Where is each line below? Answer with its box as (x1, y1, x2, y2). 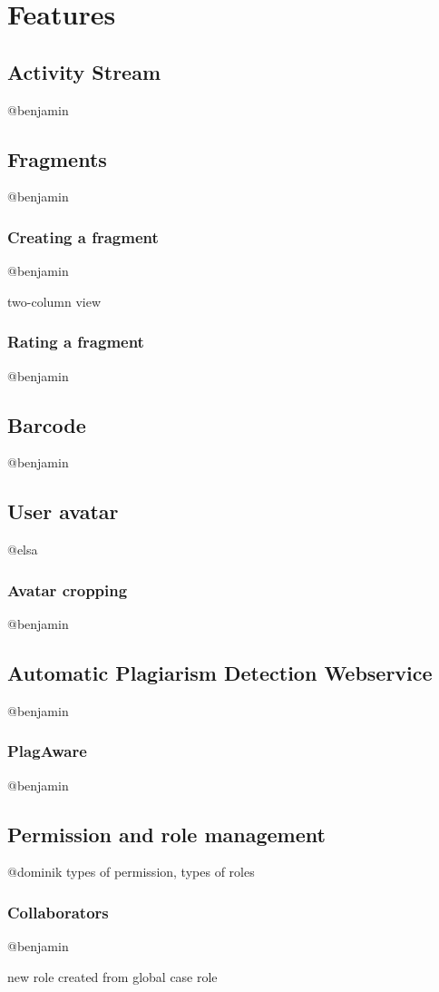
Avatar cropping (7, 578, 128, 601)
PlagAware (7, 740, 87, 762)
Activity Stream (7, 57, 161, 85)
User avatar (7, 497, 119, 525)
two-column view (7, 291, 102, 310)
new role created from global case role (7, 967, 218, 986)
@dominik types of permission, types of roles (7, 862, 255, 881)
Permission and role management (7, 820, 326, 848)
